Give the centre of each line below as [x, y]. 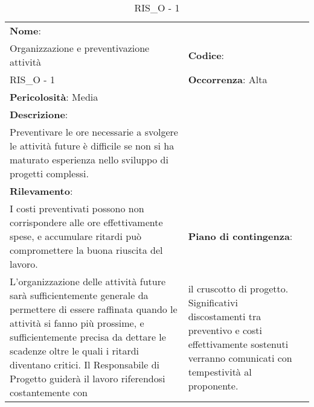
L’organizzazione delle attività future [88, 281]
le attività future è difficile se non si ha [92, 146]
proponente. [213, 385]
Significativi [213, 302]
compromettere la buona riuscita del [86, 250]
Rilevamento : [41, 191]
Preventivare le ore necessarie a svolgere [94, 132]
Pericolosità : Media [54, 97]
